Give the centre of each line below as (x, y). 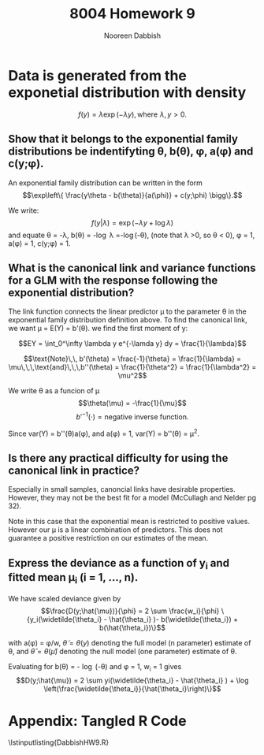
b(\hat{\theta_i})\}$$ (132, 627)
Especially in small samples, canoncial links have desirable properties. (122, 489)
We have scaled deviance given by (65, 598)
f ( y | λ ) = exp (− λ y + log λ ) (132, 222)
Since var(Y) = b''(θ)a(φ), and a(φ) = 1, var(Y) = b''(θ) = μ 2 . (104, 433)
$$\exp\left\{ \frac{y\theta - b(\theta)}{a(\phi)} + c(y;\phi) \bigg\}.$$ (132, 195)
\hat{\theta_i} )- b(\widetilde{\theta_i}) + (174, 619)
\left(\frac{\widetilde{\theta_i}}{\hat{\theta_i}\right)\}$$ (132, 689)
